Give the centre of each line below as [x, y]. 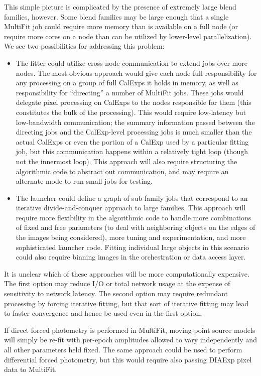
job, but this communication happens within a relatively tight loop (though [132, 151]
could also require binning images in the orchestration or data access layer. [131, 257]
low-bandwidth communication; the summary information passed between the [135, 122]
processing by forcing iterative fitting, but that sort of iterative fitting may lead [126, 303]
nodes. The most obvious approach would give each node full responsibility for [136, 73]
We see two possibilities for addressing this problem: [84, 46]
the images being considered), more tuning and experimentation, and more [131, 237]
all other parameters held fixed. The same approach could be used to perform [123, 349]
